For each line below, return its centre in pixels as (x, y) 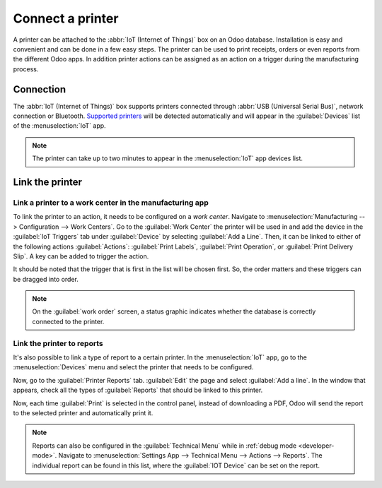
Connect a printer (66, 18)
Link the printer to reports (58, 343)
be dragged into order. (46, 279)
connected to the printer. (68, 321)
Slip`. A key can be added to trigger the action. (81, 256)
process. (26, 69)
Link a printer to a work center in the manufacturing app (111, 203)
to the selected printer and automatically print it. (83, 412)
